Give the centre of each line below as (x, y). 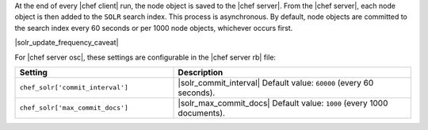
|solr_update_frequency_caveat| (67, 43)
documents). (202, 113)
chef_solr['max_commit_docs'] (74, 108)
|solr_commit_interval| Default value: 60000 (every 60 (276, 82)
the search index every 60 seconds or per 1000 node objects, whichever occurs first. (154, 28)
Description (201, 72)
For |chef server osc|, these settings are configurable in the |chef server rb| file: (145, 57)
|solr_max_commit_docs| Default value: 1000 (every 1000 (283, 103)
